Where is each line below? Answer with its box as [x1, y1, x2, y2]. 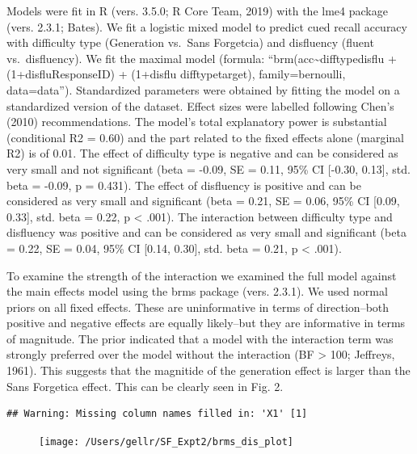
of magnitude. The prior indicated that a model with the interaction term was [6, 330, 394, 347]
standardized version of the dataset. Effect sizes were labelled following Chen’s [6, 97, 394, 114]
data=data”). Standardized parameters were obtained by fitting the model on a [6, 81, 400, 98]
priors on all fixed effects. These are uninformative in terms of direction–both [6, 298, 390, 315]
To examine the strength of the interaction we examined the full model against [6, 267, 397, 284]
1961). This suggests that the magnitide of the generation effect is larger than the [6, 362, 411, 379]
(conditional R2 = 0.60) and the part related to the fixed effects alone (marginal [6, 128, 404, 145]
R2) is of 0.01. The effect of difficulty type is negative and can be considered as [6, 145, 398, 162]
